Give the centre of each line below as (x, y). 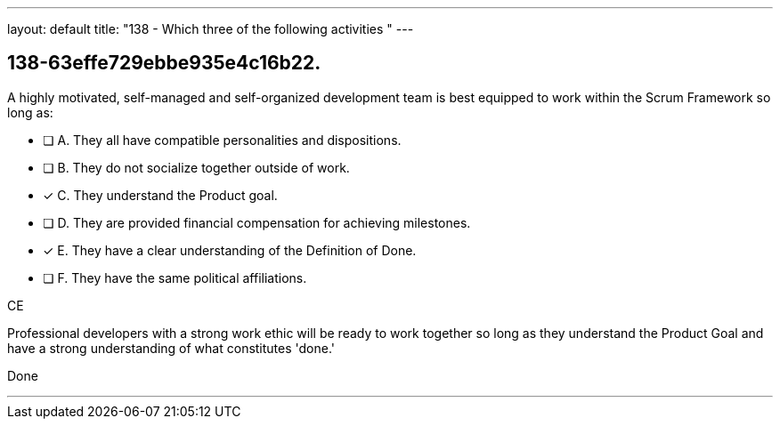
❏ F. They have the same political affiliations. (175, 277)
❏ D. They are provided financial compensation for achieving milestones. (257, 222)
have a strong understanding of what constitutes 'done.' (171, 348)
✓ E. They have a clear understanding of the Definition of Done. (230, 250)
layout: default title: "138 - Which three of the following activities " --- (211, 29)
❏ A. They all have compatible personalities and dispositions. (222, 140)
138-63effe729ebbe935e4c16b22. (164, 63)
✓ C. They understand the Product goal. (160, 195)
